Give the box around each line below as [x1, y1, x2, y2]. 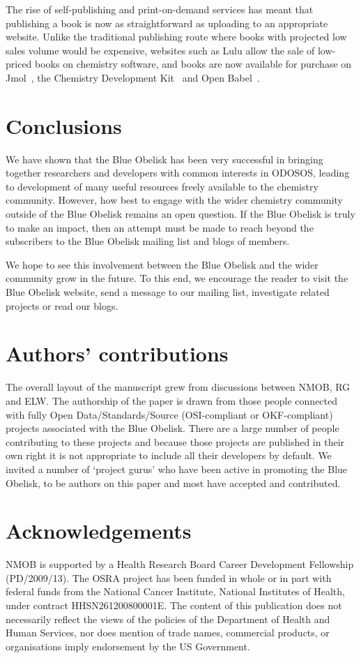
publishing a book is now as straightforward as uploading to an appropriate [6, 15, 328, 30]
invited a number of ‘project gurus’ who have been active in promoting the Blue [6, 461, 348, 476]
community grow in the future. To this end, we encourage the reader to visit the [6, 271, 348, 285]
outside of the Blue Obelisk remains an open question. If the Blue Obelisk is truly [6, 207, 355, 221]
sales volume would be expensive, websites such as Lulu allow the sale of [6, 43, 315, 57]
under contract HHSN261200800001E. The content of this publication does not [6, 598, 342, 612]
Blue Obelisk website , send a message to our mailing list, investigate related [6, 285, 330, 299]
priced [6, 57, 32, 71]
